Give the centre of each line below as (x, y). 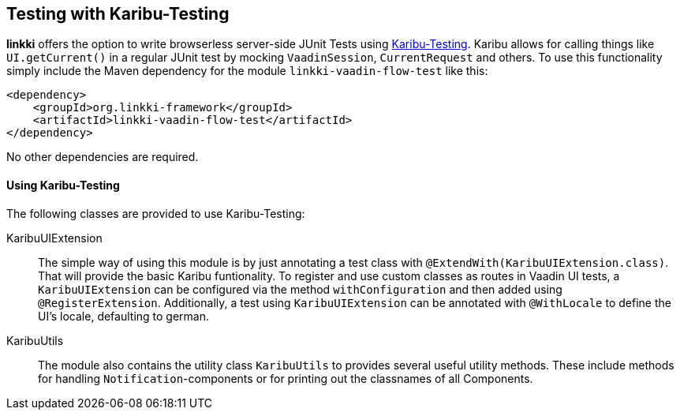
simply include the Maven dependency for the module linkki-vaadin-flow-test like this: (247, 71)
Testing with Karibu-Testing (118, 14)
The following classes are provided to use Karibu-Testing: (156, 213)
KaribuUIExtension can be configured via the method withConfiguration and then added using (300, 289)
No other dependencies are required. (103, 157)
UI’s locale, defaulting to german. (124, 316)
